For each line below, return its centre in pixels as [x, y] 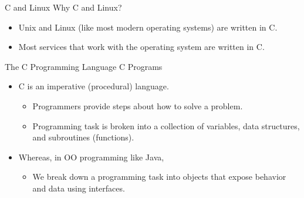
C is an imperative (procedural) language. [94, 86]
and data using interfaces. [79, 188]
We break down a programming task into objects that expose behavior [159, 177]
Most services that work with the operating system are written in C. [141, 47]
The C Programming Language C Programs [84, 66]
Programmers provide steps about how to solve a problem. [138, 105]
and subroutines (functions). [83, 137]
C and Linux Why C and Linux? [63, 7]
